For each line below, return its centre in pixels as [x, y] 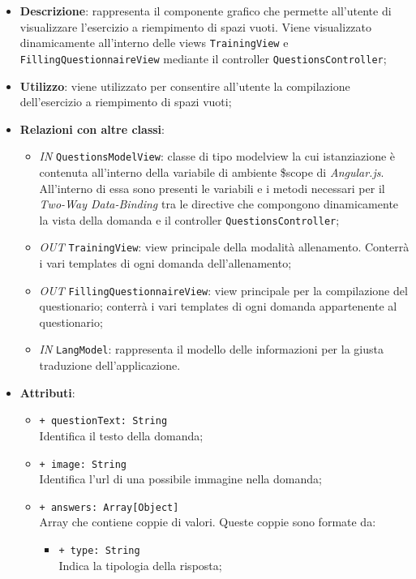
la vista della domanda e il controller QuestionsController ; [189, 219]
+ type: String [99, 551]
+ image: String [83, 464]
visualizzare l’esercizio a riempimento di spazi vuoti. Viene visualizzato [196, 26]
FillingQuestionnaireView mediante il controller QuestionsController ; [203, 58]
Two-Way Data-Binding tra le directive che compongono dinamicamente [219, 204]
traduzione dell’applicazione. [110, 365]
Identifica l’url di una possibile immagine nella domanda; [180, 479]
